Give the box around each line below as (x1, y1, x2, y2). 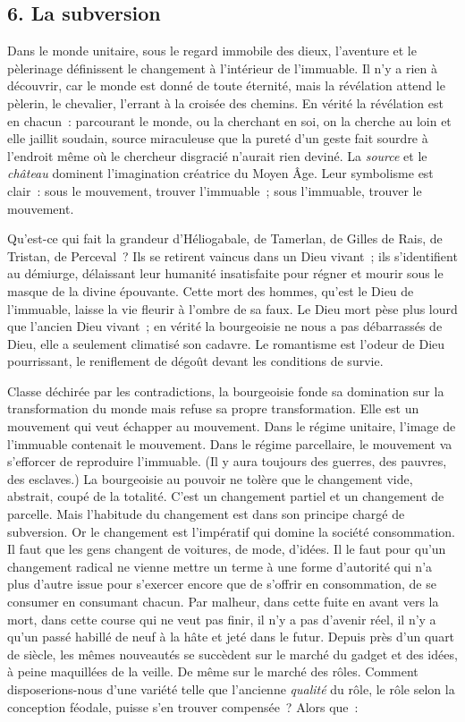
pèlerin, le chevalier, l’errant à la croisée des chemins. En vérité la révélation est (7, 93, 444, 112)
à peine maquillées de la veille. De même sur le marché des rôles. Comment (7, 662, 418, 681)
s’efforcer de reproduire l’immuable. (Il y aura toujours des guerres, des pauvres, (7, 452, 447, 471)
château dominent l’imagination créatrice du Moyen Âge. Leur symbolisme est (7, 164, 434, 183)
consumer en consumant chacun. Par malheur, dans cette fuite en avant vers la (7, 592, 439, 611)
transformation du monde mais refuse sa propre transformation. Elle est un (7, 399, 419, 418)
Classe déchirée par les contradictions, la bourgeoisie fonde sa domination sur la (7, 381, 444, 400)
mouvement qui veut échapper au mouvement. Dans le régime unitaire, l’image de (7, 417, 456, 436)
